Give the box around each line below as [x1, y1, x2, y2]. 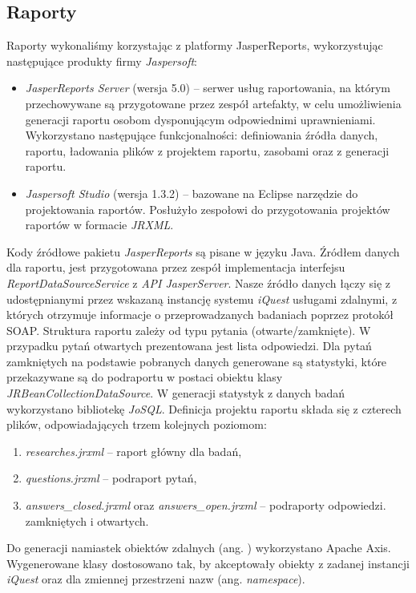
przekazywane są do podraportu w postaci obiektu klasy [6, 369, 283, 385]
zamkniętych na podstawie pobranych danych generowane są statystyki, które [6, 353, 387, 369]
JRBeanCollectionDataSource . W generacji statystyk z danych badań [6, 385, 345, 401]
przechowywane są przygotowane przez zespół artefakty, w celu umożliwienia [25, 95, 402, 111]
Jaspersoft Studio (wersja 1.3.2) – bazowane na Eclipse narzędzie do [25, 184, 358, 201]
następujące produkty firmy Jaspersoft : [6, 52, 198, 69]
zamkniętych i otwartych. [25, 512, 149, 529]
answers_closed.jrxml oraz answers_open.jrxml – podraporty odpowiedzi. [25, 497, 386, 514]
